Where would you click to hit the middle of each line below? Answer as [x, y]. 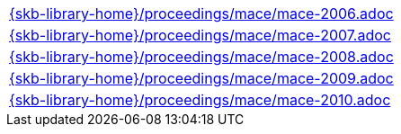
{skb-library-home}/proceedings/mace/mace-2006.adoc [201, 13]
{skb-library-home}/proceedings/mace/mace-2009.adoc [201, 78]
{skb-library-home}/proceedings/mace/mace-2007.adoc [200, 35]
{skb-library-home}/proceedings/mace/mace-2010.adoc [200, 100]
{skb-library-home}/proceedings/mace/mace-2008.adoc [201, 57]
